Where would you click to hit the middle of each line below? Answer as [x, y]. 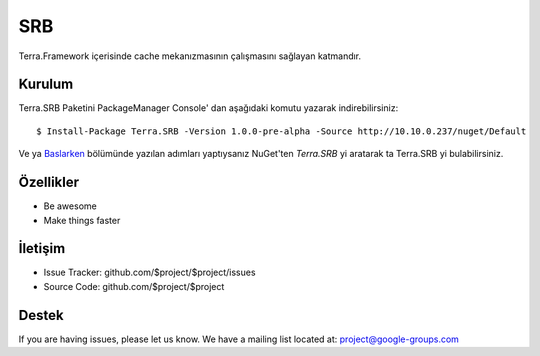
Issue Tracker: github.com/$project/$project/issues [149, 272]
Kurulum [46, 84]
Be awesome [70, 206]
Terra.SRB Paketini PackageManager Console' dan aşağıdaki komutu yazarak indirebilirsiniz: [208, 108]
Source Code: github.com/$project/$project [134, 286]
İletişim [42, 248]
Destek [41, 315]
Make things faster [82, 220]
